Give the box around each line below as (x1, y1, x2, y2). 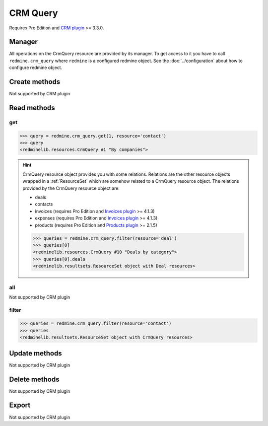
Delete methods (9, 375, 60, 383)
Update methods (9, 349, 62, 357)
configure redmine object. (9, 65, 63, 71)
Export (9, 401, 31, 410)
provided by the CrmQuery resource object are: (22, 185, 120, 191)
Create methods (9, 77, 61, 86)
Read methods (9, 103, 56, 112)
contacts (35, 201, 53, 207)
